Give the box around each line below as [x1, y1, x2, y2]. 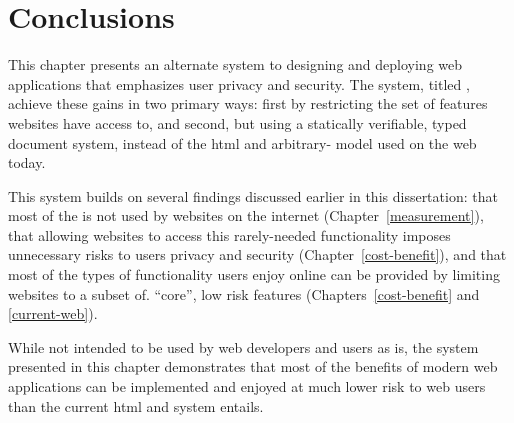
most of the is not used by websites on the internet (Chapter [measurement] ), [8, 205, 484, 226]
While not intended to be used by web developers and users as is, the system [8, 336, 479, 357]
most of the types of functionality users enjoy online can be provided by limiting [8, 264, 500, 285]
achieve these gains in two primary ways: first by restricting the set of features [8, 93, 488, 114]
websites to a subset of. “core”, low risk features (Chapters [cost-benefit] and [8, 283, 480, 304]
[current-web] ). [8, 303, 98, 324]
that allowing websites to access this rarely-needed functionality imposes [8, 224, 451, 245]
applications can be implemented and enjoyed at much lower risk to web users [8, 376, 486, 397]
